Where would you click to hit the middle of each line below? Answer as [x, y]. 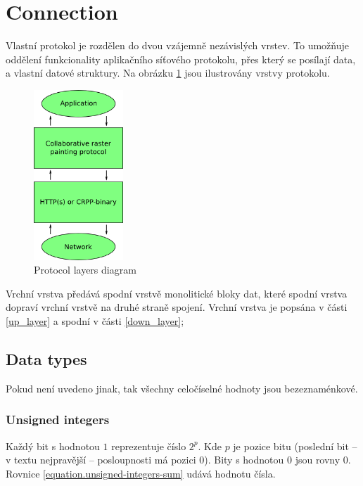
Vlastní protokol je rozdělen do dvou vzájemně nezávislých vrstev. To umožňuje [178, 45]
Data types [46, 359]
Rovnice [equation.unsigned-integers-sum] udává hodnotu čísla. [141, 473]
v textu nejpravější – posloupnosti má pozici [101, 460]
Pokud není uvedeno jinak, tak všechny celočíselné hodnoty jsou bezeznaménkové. [182, 388]
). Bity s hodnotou [244, 460]
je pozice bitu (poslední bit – [295, 446]
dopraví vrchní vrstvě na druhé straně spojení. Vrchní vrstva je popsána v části [177, 307]
